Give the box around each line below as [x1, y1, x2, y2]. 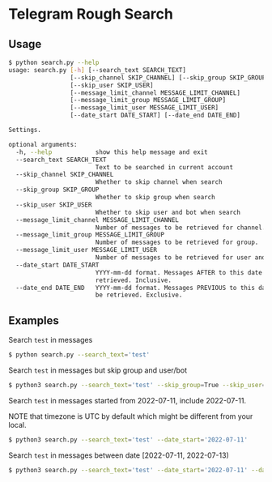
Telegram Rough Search [8, 5, 174, 23]
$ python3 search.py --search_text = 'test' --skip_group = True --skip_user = [8, 381, 266, 389]
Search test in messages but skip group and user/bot [8, 365, 188, 375]
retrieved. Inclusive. [95, 276, 172, 284]
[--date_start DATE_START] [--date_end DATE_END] [70, 111, 241, 120]
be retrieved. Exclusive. [95, 291, 183, 300]
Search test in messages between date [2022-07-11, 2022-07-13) [8, 450, 229, 460]
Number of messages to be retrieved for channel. [95, 224, 266, 232]
